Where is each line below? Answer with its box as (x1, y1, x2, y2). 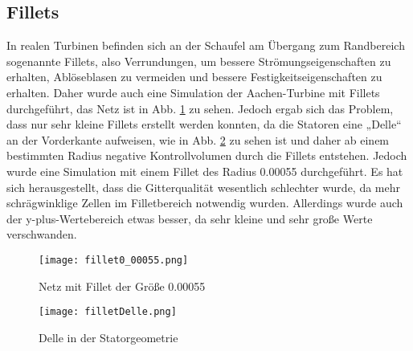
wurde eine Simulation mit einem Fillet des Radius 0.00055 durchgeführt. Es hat (6, 162, 403, 179)
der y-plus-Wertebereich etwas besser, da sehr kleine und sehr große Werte (6, 210, 373, 227)
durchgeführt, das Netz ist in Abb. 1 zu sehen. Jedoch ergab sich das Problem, (6, 100, 394, 116)
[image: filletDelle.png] (39, 306, 177, 318)
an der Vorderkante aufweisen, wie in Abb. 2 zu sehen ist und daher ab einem (6, 131, 390, 148)
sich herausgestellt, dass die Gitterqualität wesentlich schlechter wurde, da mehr (6, 178, 401, 195)
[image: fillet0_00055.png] (39, 254, 189, 266)
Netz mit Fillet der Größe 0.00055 (39, 277, 206, 294)
